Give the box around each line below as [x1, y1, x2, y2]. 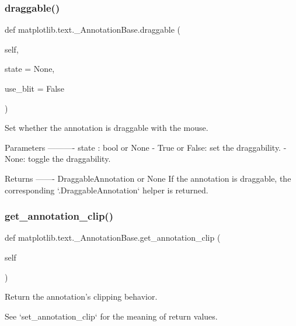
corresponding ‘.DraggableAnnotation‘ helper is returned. [5, 183, 208, 196]
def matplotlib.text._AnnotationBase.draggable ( [5, 23, 180, 36]
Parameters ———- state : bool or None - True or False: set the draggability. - [5, 141, 287, 153]
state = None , [5, 63, 55, 75]
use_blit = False [5, 82, 64, 94]
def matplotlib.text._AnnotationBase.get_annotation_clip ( [5, 231, 221, 244]
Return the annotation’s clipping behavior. [5, 290, 158, 303]
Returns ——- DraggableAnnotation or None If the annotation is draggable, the [5, 172, 291, 184]
